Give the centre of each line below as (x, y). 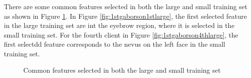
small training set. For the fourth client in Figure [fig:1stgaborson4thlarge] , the (121, 34)
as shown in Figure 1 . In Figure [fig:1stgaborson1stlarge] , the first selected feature (125, 16)
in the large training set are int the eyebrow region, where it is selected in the (119, 25)
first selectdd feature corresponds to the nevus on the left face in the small (115, 44)
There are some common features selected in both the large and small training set (126, 6)
